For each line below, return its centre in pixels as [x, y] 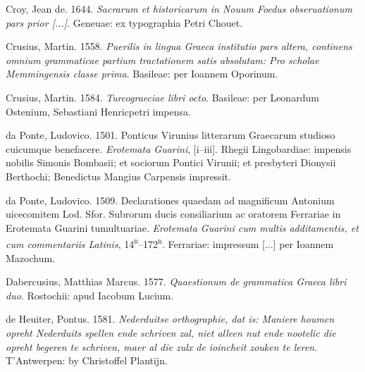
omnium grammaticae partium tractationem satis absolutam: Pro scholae [162, 60]
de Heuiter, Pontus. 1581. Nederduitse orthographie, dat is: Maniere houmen [170, 319]
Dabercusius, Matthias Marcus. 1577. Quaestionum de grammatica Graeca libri [176, 281]
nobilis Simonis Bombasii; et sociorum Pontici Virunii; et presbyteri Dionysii [171, 162]
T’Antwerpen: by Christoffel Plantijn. [87, 360]
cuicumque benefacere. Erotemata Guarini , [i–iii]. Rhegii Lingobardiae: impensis [179, 148]
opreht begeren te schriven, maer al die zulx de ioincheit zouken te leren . [162, 346]
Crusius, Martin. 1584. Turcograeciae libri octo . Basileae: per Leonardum [162, 97]
